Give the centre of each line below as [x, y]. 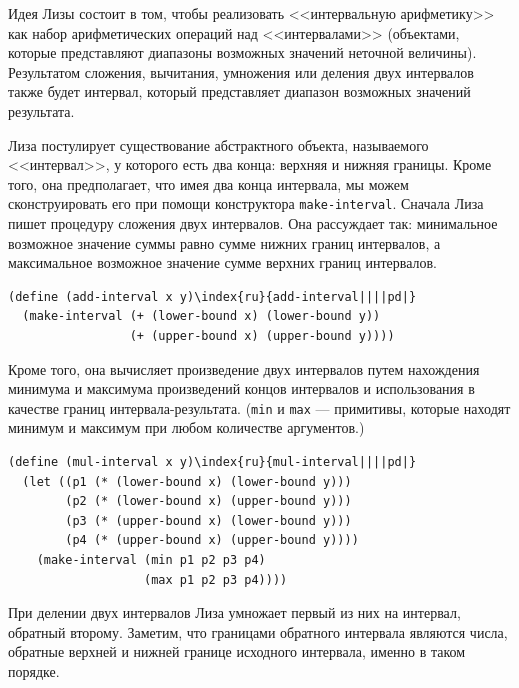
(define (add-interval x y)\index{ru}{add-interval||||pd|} [212, 296]
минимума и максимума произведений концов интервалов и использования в [241, 388]
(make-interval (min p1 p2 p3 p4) [151, 559]
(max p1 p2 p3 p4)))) [216, 579]
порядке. [34, 670]
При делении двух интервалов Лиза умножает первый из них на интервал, [234, 612]
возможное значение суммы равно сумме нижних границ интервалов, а [224, 242]
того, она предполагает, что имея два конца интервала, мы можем [208, 183]
